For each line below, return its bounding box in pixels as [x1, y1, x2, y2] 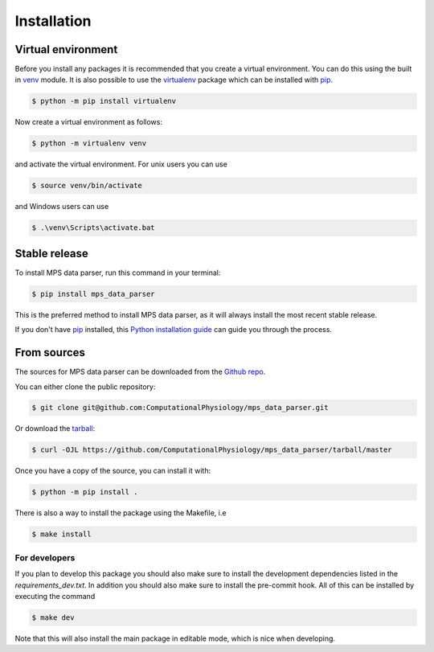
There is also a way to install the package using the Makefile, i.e [14, 508, 227, 518]
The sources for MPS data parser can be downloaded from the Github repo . [14, 367, 266, 377]
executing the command [14, 591, 96, 601]
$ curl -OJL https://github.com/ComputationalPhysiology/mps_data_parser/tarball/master [31, 445, 393, 454]
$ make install [31, 530, 92, 539]
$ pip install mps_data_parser [31, 289, 156, 298]
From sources [14, 346, 86, 359]
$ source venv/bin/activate [31, 181, 142, 191]
